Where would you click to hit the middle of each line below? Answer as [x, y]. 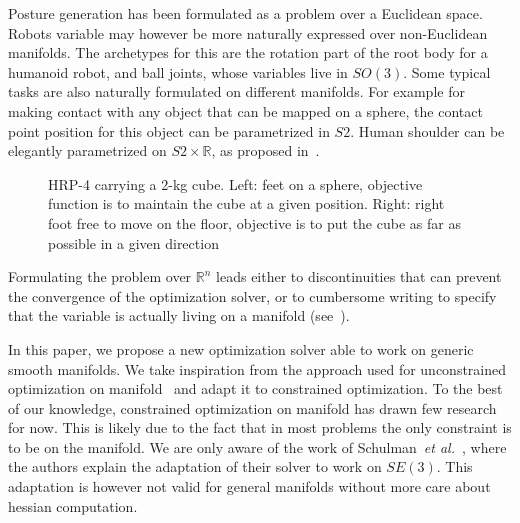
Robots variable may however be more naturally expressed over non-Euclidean [248, 32]
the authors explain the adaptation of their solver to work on [195, 466]
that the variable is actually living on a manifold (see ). [179, 315]
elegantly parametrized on [87, 150]
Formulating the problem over [100, 276]
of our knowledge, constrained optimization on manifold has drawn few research [252, 407]
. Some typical [447, 71]
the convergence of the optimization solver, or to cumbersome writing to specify [252, 295]
